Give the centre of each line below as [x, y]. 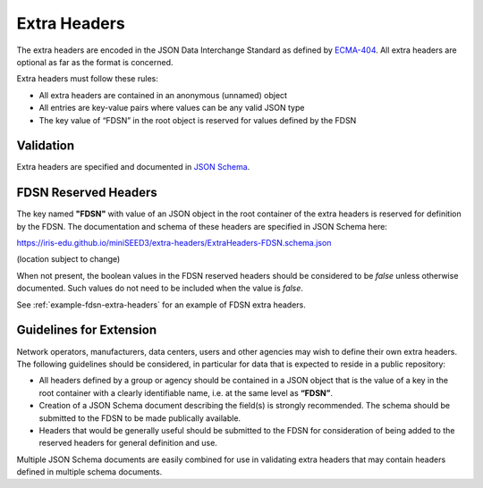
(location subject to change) [68, 259]
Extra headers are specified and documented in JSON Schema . [133, 167]
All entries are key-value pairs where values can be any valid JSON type [172, 108]
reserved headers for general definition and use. [128, 443]
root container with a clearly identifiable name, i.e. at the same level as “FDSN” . [186, 392]
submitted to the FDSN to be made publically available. [140, 418]
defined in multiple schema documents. [89, 472]
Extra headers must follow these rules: [87, 79]
